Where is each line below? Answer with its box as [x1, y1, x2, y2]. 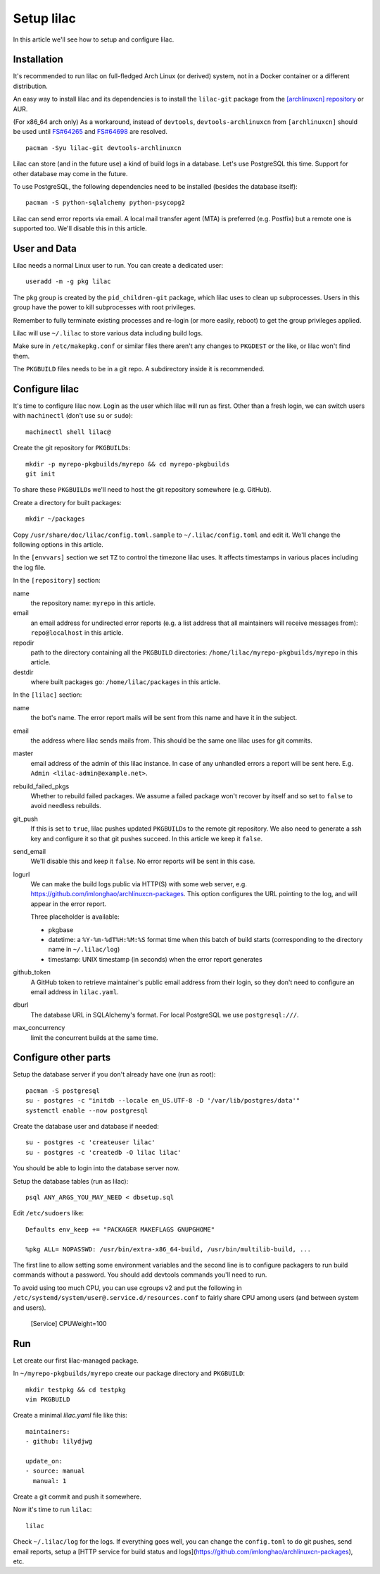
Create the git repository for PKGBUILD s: [13, 444, 130, 452]
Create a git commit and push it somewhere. [13, 1492, 142, 1501]
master [13, 749, 34, 757]
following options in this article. [13, 540, 103, 549]
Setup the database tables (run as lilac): [13, 1177, 129, 1185]
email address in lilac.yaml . [30, 988, 119, 996]
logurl [13, 870, 30, 879]
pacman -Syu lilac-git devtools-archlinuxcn [25, 144, 182, 151]
